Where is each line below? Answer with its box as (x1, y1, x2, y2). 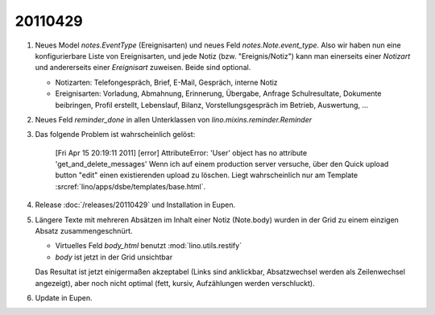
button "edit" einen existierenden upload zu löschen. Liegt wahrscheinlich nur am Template (55, 170, 358, 180)
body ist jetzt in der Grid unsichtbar (55, 252, 173, 262)
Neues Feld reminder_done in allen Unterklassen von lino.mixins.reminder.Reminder (35, 114, 313, 124)
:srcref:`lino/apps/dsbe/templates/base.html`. (55, 181, 206, 191)
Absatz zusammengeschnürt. (35, 226, 133, 236)
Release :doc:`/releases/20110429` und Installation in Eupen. (35, 200, 236, 209)
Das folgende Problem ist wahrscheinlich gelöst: (35, 130, 196, 139)
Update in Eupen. (35, 292, 93, 302)
